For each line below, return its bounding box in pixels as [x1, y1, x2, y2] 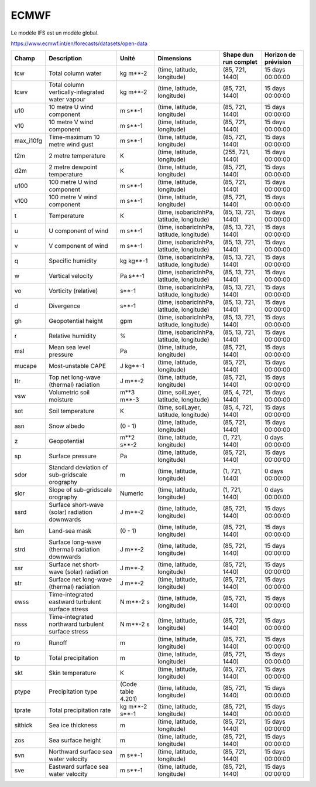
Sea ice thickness [49, 721, 98, 730]
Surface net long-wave [49, 575, 112, 584]
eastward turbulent [49, 598, 102, 606]
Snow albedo [49, 422, 85, 430]
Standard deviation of [49, 464, 108, 472]
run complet [222, 58, 257, 66]
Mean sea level [49, 343, 91, 352]
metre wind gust [49, 141, 94, 149]
